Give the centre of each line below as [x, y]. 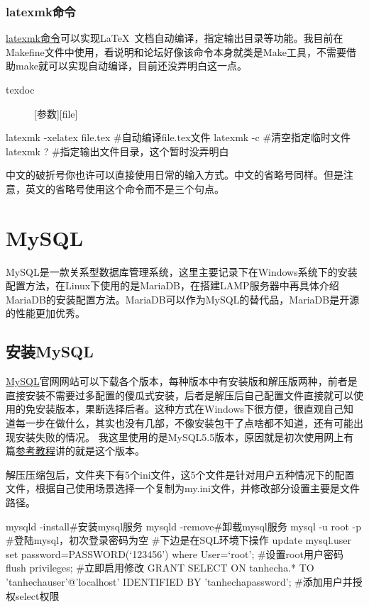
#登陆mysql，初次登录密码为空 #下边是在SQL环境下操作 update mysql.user [178, 540]
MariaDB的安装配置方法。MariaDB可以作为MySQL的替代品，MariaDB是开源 [183, 299]
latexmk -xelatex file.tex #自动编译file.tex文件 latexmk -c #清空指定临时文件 [178, 137]
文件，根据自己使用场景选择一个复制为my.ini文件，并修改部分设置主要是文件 [183, 488]
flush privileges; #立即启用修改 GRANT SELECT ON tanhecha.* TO [160, 568]
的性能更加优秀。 [45, 313]
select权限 [37, 595]
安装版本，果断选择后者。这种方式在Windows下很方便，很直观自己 [189, 409]
